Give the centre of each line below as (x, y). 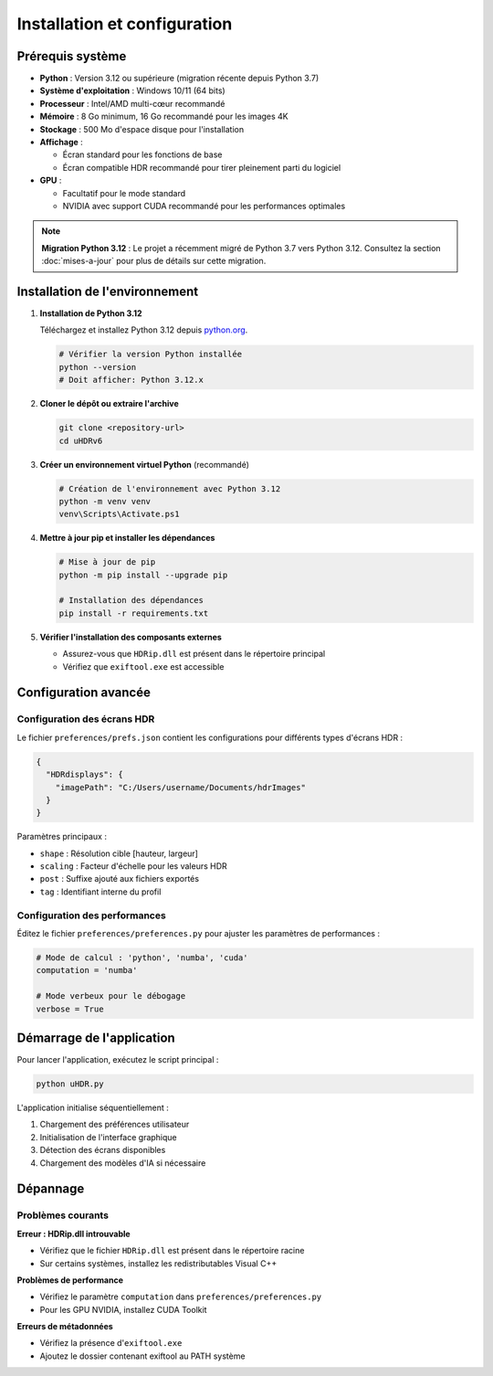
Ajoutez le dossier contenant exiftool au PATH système (142, 1356)
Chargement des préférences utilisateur (115, 1125)
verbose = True (70, 1009)
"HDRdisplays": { (84, 775)
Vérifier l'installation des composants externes (131, 637)
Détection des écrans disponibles (103, 1150)
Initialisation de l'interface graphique (108, 1137)
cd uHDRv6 (81, 440)
